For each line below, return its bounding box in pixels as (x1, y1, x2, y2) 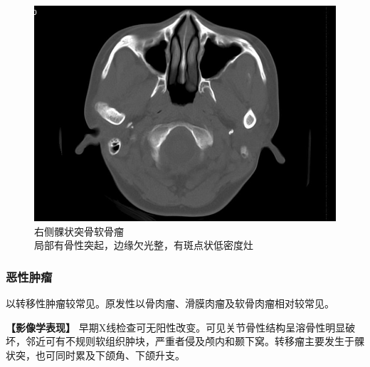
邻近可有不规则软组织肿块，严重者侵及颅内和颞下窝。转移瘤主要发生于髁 (25, 334, 364, 349)
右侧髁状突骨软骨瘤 (34, 223, 124, 238)
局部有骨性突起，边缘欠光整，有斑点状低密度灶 (34, 238, 253, 252)
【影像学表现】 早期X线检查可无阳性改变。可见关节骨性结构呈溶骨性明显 (6, 319, 346, 334)
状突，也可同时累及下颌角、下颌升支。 (6, 347, 185, 362)
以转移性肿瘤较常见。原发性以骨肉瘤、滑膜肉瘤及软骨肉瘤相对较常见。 (6, 296, 334, 310)
